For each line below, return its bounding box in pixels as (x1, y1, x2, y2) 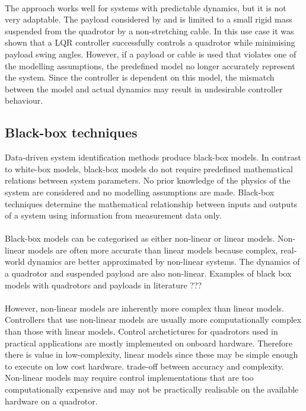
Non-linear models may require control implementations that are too (5, 371, 254, 384)
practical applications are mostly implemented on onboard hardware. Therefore (5, 336, 292, 349)
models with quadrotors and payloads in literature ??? (5, 278, 202, 291)
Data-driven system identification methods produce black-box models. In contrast (5, 151, 301, 163)
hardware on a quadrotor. (5, 394, 98, 407)
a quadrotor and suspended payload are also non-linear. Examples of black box (5, 267, 292, 280)
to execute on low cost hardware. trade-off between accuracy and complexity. (5, 359, 284, 372)
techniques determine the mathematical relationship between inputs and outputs (5, 197, 298, 210)
